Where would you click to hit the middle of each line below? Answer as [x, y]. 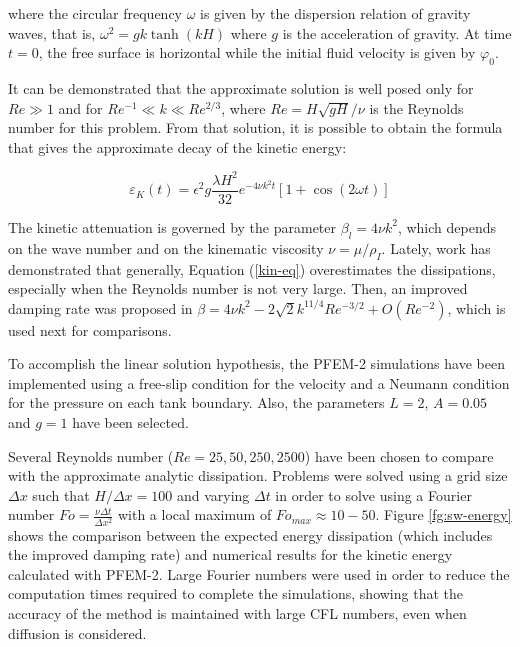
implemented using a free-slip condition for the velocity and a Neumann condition [259, 382]
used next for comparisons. [90, 329]
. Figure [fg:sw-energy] [443, 514]
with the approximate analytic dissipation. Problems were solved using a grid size [258, 475]
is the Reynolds [416, 107]
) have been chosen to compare [399, 455]
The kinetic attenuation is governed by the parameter [172, 226]
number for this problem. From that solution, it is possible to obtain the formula [255, 127]
